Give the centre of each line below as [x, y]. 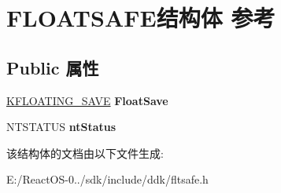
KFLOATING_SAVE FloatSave [87, 100]
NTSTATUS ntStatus [61, 127]
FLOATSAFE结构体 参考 [141, 18]
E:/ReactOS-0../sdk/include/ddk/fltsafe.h [107, 179]
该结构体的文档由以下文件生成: [85, 153]
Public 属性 [53, 67]
